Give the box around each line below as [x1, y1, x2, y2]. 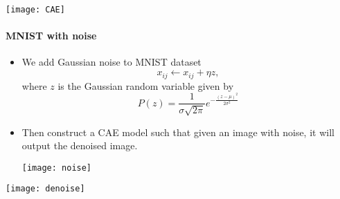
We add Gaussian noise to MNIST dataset [21, 55, 202, 69]
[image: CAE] [6, 5, 65, 15]
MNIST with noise [6, 28, 97, 43]
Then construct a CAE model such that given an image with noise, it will [21, 124, 334, 139]
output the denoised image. [21, 138, 138, 153]
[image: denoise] [6, 184, 85, 194]
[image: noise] [21, 162, 92, 173]
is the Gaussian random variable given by [57, 78, 234, 93]
